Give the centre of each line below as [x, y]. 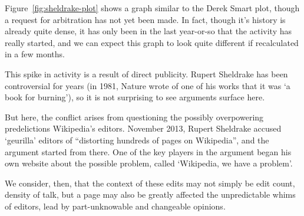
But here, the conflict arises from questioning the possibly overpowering [134, 117]
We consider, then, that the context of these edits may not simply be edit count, [150, 183]
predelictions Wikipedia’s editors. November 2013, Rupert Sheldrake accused [143, 128]
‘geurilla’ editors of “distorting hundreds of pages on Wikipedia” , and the [137, 140]
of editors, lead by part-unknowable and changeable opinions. [115, 206]
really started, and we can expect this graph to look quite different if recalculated [152, 42]
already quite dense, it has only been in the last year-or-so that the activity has [148, 31]
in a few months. [35, 54]
